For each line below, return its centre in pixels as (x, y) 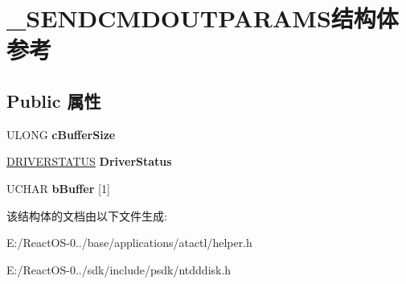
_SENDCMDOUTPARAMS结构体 (203, 18)
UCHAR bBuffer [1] (58, 188)
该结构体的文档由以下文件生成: (87, 215)
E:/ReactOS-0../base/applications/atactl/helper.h (129, 243)
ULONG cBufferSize (61, 134)
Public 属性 (54, 100)
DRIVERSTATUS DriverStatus (89, 161)
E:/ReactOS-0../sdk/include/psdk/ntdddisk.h (119, 269)
